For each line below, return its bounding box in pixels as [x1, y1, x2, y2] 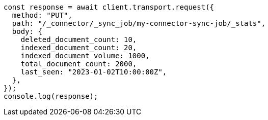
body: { [12, 27, 42, 35]
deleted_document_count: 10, [20, 35, 137, 44]
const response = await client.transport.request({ [4, 3, 215, 11]
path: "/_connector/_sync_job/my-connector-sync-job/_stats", [12, 19, 266, 27]
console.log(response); [4, 92, 98, 100]
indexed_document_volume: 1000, [20, 52, 150, 60]
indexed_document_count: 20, [20, 44, 137, 52]
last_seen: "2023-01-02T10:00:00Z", [20, 68, 167, 76]
